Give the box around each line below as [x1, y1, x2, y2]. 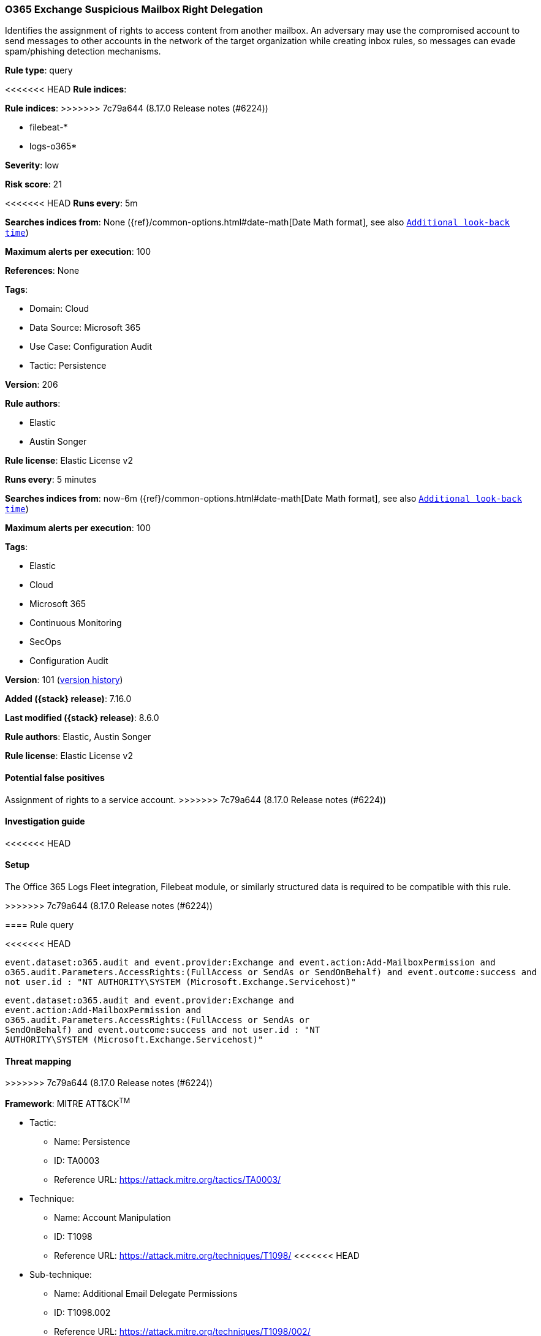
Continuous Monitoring [29, 617, 122, 628]
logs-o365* [29, 141, 77, 152]
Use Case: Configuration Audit [29, 341, 153, 352]
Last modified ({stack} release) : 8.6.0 [5, 712, 159, 723]
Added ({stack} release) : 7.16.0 [5, 693, 132, 704]
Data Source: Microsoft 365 [29, 322, 141, 333]
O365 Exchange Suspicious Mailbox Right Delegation [5, 3, 263, 15]
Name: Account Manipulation [54, 1212, 171, 1223]
